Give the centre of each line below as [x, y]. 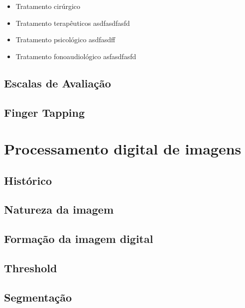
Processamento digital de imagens [123, 149]
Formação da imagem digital [79, 239]
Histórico [28, 180]
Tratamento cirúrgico [48, 6]
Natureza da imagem [59, 209]
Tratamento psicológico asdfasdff [65, 39]
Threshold [31, 268]
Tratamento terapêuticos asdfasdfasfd [73, 23]
